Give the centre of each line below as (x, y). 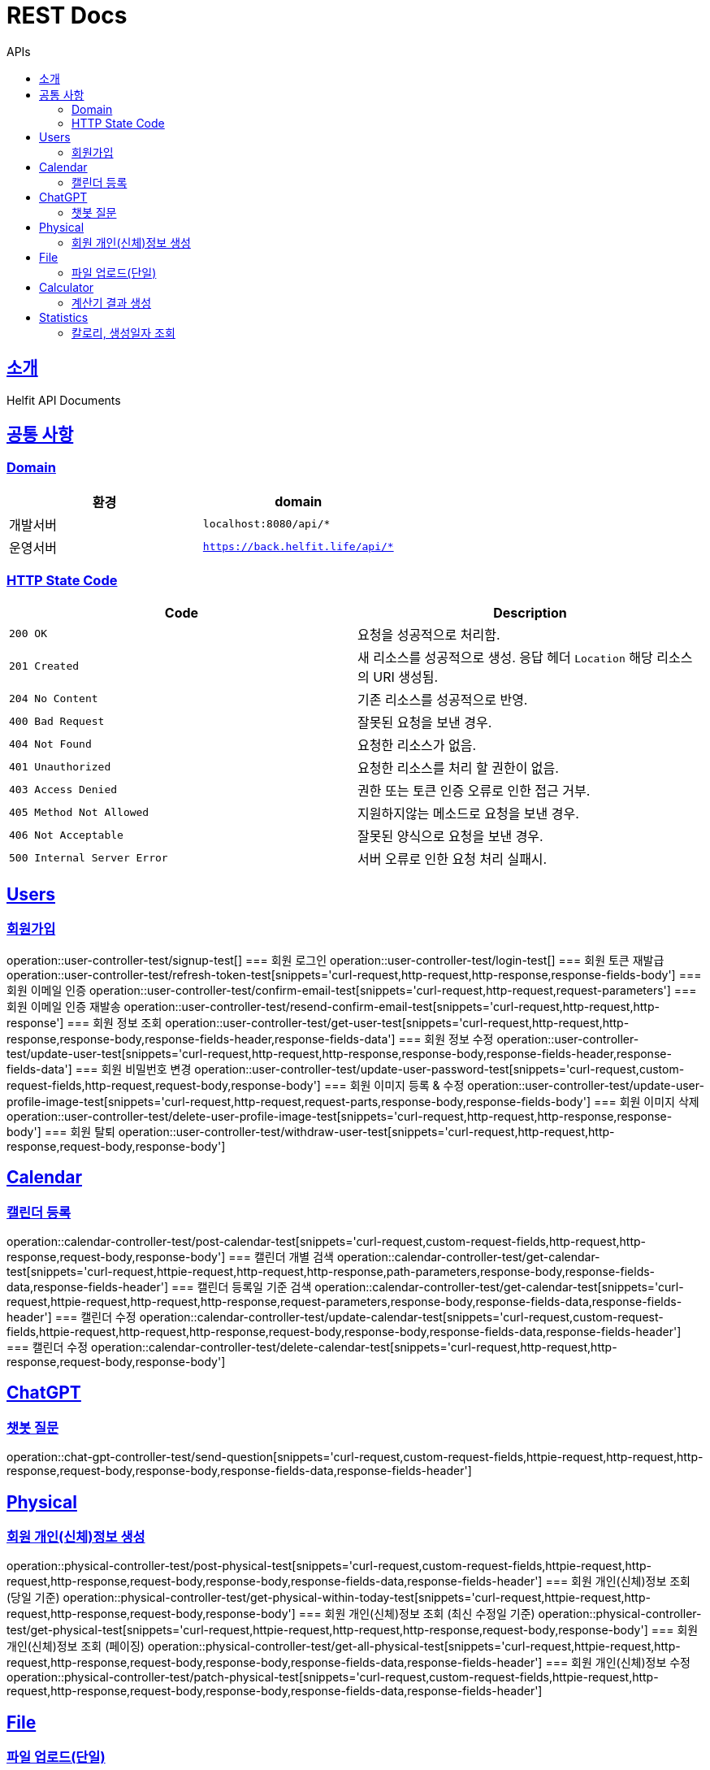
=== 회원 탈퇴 (80, 1131)
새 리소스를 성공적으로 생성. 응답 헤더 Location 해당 (505, 657)
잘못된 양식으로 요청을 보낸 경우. (450, 836)
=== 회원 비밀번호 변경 (133, 1069)
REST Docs (67, 15)
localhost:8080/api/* (266, 524)
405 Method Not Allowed (79, 813)
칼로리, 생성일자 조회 (123, 332)
